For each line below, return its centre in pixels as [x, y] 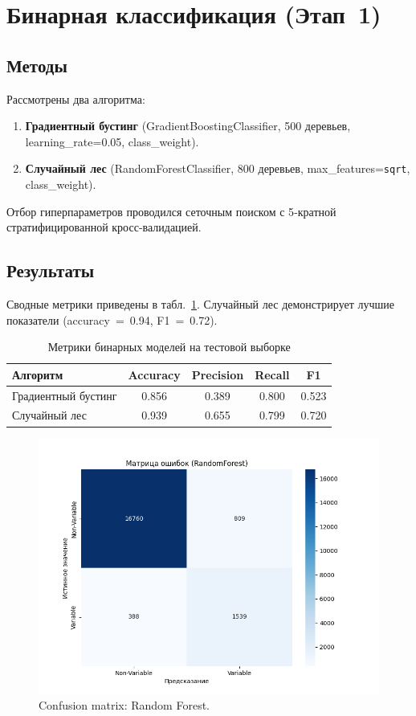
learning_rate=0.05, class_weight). [112, 141]
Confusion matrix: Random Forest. [124, 705]
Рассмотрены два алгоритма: [76, 98]
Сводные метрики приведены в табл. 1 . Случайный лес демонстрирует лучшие [200, 304]
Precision [218, 374]
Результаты [51, 270]
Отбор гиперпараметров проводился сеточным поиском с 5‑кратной [171, 211]
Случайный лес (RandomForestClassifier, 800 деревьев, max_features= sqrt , [218, 168]
